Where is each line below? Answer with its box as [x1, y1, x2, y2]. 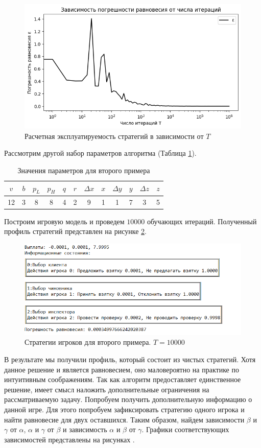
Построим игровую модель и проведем [4, 216, 125, 226]
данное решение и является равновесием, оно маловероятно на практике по [4, 364, 239, 374]
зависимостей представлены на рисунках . [4, 434, 135, 444]
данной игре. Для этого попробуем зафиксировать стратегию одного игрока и [4, 404, 245, 414]
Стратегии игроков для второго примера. [25, 337, 151, 347]
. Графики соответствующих [141, 424, 229, 435]
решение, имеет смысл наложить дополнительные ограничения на [4, 384, 209, 394]
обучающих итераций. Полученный [147, 216, 257, 226]
